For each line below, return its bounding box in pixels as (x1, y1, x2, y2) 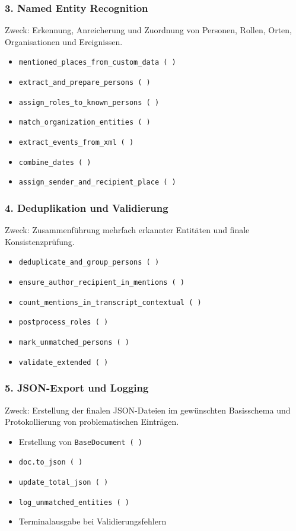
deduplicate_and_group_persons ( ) (18, 258, 160, 267)
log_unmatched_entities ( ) (18, 498, 129, 507)
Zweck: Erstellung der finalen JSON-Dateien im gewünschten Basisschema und (5, 403, 291, 416)
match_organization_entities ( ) (18, 118, 151, 127)
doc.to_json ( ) (18, 458, 83, 467)
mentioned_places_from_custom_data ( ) (18, 58, 176, 67)
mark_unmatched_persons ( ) (18, 338, 129, 347)
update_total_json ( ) (18, 478, 109, 487)
